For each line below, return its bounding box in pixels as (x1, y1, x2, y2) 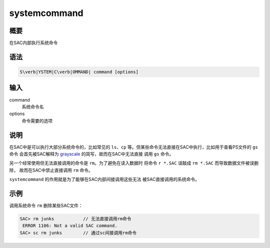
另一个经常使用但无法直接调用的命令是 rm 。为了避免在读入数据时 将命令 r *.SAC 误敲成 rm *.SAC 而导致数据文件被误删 (9, 160, 258, 166)
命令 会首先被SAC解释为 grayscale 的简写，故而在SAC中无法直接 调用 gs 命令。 (9, 151, 174, 157)
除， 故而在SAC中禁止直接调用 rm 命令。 (9, 167, 93, 173)
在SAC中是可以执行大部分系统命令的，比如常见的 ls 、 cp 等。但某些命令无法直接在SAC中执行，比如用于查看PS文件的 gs (9, 144, 258, 150)
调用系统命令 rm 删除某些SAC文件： (9, 202, 83, 208)
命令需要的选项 (21, 117, 52, 123)
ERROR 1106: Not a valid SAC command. (22, 223, 117, 228)
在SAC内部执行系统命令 (9, 40, 58, 46)
